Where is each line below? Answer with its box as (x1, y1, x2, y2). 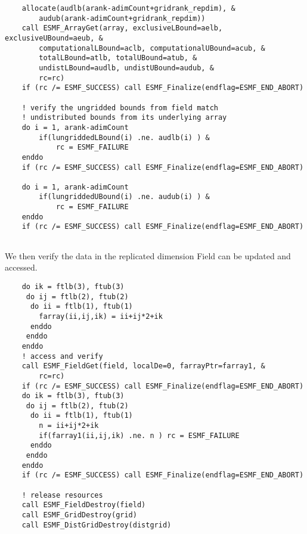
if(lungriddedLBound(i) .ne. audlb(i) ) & (39, 133, 210, 142)
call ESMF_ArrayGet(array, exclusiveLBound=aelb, (21, 24, 223, 33)
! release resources (21, 490, 103, 499)
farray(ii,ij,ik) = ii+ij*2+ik (39, 312, 163, 321)
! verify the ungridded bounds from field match (21, 103, 218, 112)
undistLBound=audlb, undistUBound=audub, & (39, 63, 214, 72)
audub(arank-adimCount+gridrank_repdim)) (39, 14, 206, 23)
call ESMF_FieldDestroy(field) (21, 501, 146, 510)
